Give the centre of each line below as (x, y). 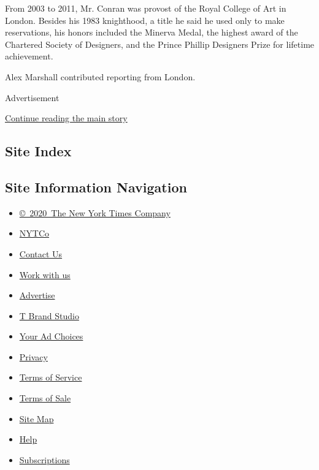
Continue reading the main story (66, 118)
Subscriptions (44, 459)
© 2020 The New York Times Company (95, 212)
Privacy (33, 356)
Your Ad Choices (51, 336)
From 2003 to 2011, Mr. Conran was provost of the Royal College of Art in (146, 8)
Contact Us (41, 253)
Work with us (45, 274)
